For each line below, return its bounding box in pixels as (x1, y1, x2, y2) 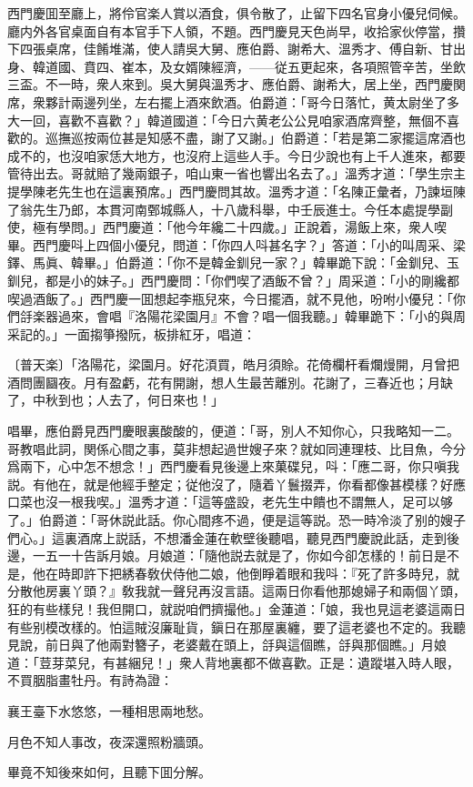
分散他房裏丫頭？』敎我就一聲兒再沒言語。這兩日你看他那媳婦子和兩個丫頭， (7, 581, 466, 600)
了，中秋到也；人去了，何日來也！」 (7, 390, 224, 409)
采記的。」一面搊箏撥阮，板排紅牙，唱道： (7, 324, 256, 343)
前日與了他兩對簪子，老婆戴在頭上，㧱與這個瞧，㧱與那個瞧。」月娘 (45, 635, 447, 654)
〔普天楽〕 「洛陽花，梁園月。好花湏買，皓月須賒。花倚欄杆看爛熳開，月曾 (7, 355, 447, 374)
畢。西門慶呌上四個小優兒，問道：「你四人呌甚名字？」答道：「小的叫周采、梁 (7, 235, 466, 254)
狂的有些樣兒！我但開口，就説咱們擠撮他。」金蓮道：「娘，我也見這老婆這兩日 (7, 600, 466, 618)
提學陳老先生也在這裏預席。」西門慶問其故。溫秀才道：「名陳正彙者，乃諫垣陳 (7, 181, 466, 200)
